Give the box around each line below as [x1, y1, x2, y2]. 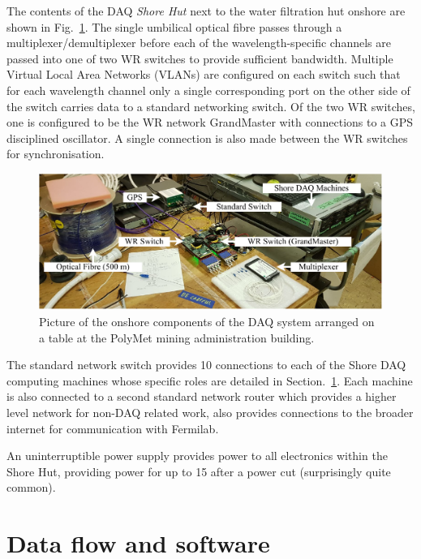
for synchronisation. [6, 145, 105, 162]
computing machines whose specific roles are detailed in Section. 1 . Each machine [6, 372, 413, 389]
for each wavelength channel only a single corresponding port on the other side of [6, 81, 410, 98]
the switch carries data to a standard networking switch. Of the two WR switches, [6, 97, 415, 114]
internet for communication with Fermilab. [6, 419, 219, 436]
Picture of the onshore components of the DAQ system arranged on [39, 313, 375, 330]
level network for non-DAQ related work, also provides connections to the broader [6, 404, 414, 421]
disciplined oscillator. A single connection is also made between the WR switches [6, 129, 408, 146]
